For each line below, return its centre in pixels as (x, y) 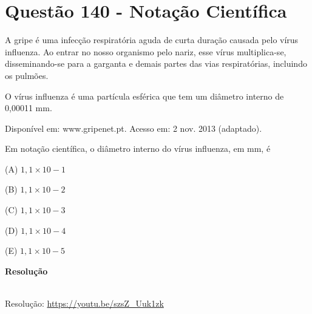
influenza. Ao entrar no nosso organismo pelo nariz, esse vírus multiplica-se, (146, 51)
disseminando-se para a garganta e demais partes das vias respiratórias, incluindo (156, 63)
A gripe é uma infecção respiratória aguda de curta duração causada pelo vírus (152, 40)
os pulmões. (27, 75)
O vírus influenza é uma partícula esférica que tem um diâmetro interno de (144, 96)
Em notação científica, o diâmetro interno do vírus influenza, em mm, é (138, 148)
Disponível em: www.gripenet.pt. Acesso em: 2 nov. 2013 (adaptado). (134, 128)
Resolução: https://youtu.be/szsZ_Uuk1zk (84, 303)
